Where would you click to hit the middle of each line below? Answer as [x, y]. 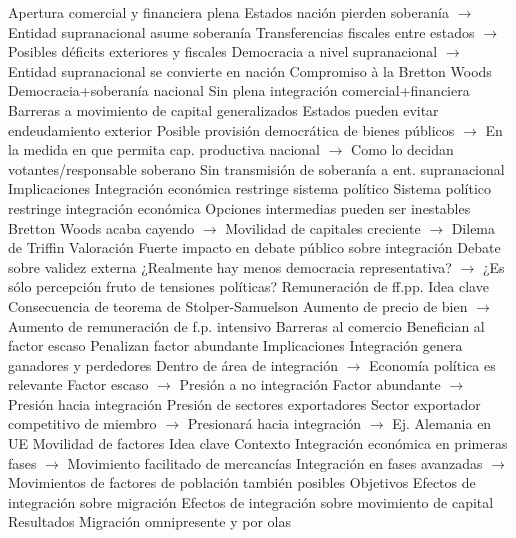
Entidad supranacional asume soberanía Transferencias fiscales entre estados [241, 31]
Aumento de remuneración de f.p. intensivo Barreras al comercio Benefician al [246, 325]
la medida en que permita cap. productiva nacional [164, 149]
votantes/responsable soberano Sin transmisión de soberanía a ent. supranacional [256, 168]
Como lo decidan [402, 149]
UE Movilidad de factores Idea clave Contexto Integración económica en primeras [258, 443]
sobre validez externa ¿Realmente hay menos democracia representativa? [230, 266]
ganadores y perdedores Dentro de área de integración [173, 364]
